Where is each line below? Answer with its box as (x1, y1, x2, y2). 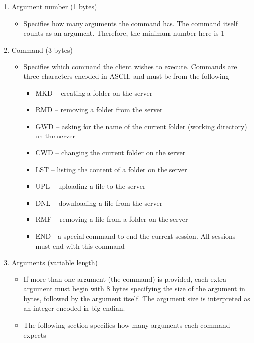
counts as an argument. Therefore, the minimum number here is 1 (23, 28, 225, 38)
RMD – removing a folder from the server (35, 104, 163, 115)
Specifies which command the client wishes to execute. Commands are (23, 61, 237, 71)
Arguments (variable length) (11, 257, 98, 268)
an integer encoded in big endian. (23, 303, 125, 313)
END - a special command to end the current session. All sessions (35, 230, 236, 241)
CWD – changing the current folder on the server (35, 147, 186, 157)
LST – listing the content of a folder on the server (35, 164, 187, 174)
